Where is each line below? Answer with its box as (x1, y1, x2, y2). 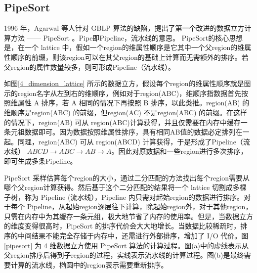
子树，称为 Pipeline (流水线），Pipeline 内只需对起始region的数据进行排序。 (4, 191, 244, 202)
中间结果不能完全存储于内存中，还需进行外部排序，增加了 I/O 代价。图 (17, 230, 249, 241)
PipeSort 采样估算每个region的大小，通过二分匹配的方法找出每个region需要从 (4, 172, 250, 182)
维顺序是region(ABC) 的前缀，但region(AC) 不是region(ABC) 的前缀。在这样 (4, 107, 248, 117)
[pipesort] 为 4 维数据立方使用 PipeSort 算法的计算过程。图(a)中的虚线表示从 (4, 240, 249, 250)
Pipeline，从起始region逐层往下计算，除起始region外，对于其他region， (27, 201, 253, 212)
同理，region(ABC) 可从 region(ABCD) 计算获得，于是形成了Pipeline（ (17, 136, 243, 146)
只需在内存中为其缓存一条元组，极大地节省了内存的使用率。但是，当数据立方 (4, 211, 253, 221)
